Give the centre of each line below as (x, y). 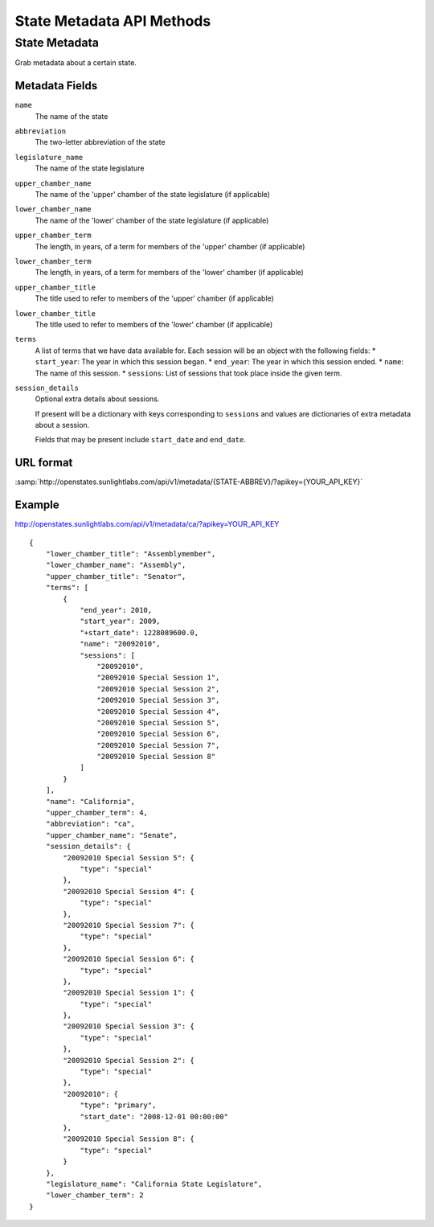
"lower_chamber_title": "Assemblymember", (131, 554)
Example (37, 505)
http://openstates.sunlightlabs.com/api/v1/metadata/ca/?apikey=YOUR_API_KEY (147, 524)
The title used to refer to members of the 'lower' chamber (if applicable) (154, 324)
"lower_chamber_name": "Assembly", (116, 565)
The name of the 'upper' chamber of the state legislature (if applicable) (153, 195)
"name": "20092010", (120, 644)
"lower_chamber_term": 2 (94, 1195)
